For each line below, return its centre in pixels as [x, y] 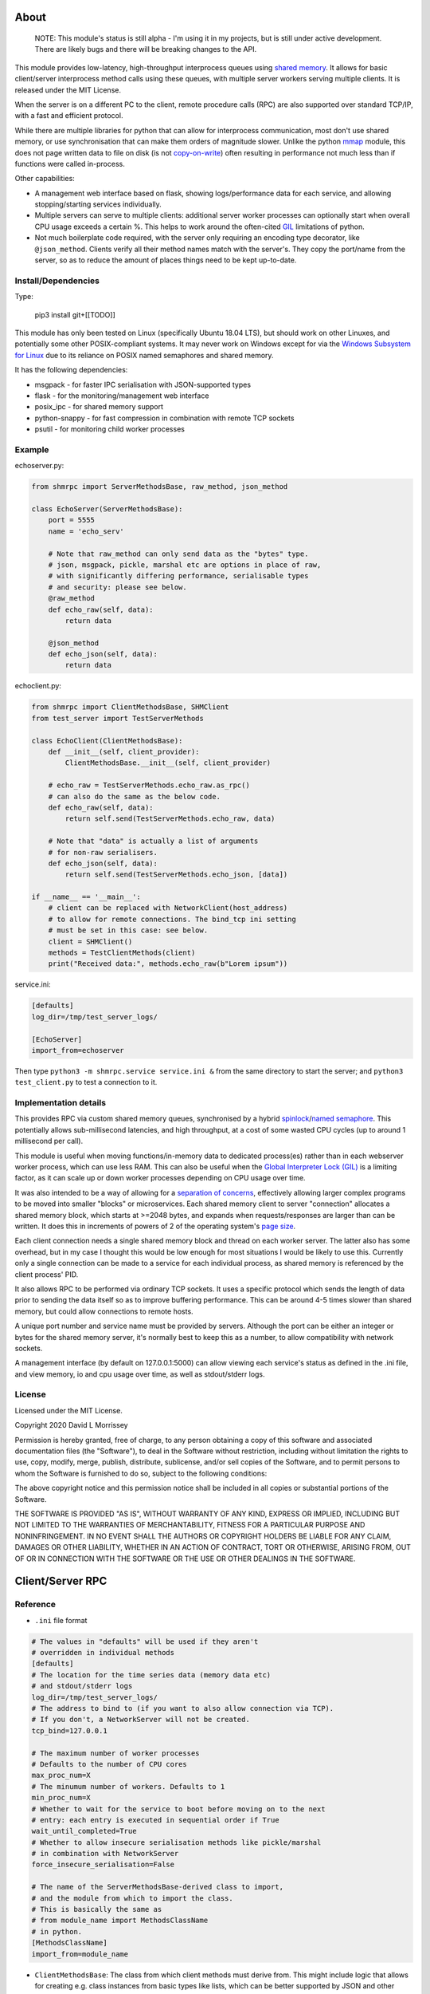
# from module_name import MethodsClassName [120, 1921]
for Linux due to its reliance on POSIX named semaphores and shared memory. [144, 355]
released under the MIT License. [68, 90]
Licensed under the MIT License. [68, 1410]
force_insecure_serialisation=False [103, 1865]
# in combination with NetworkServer [105, 1854]
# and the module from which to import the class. [133, 1898]
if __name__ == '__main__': [86, 897]
